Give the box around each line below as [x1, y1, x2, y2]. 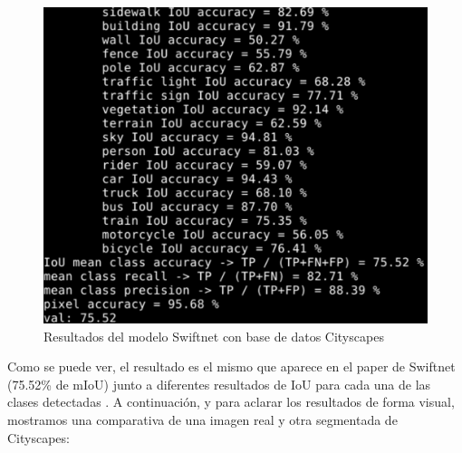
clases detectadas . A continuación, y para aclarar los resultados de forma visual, [7, 392, 455, 411]
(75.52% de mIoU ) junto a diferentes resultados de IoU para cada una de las [7, 374, 431, 393]
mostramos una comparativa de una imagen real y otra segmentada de [7, 410, 398, 429]
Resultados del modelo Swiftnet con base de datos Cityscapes [43, 326, 384, 345]
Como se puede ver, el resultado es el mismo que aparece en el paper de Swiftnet [7, 357, 456, 376]
